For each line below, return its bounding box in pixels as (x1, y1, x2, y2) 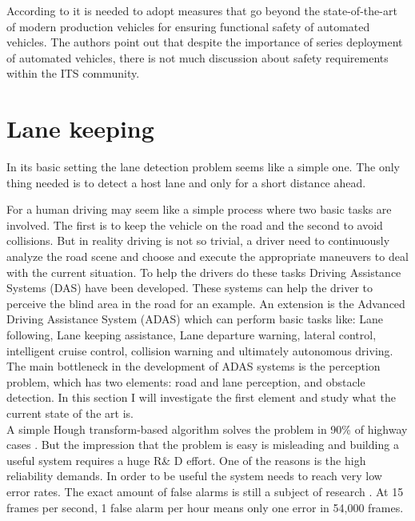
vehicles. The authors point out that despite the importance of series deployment (6, 34, 403, 50)
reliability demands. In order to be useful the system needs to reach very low (6, 467, 382, 484)
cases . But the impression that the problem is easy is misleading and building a (6, 436, 399, 453)
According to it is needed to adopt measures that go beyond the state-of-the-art (6, 2, 397, 18)
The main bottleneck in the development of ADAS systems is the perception (6, 358, 381, 375)
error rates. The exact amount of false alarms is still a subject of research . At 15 (6, 483, 404, 499)
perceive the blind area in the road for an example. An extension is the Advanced (6, 295, 405, 311)
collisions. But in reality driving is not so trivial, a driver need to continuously (6, 232, 390, 249)
